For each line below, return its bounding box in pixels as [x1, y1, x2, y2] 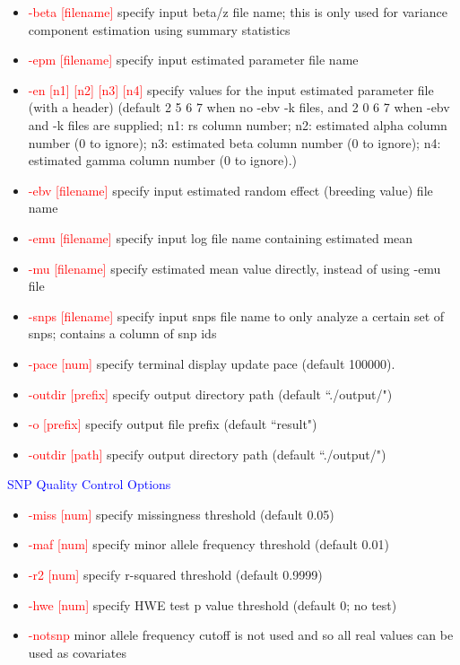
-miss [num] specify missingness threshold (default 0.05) [28, 504, 334, 523]
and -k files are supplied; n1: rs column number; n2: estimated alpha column [28, 115, 447, 134]
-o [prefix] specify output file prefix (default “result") [28, 415, 317, 433]
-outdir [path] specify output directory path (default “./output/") [28, 444, 386, 463]
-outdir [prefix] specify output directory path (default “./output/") [28, 384, 393, 403]
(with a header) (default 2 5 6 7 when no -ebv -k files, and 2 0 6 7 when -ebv [28, 98, 450, 117]
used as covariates [28, 643, 126, 661]
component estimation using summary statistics [28, 20, 291, 39]
